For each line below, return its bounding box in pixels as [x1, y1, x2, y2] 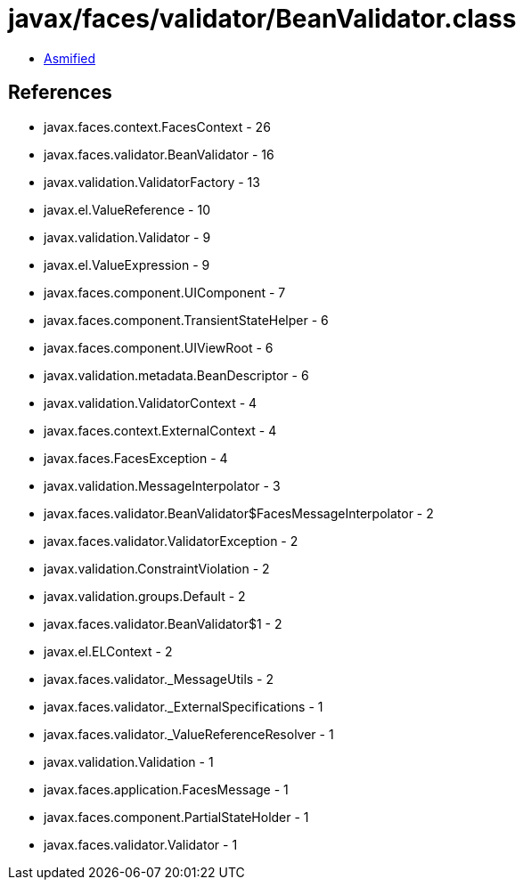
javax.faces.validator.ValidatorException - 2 [44, 533, 298, 549]
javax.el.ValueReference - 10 [44, 201, 210, 217]
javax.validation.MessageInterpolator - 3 [44, 477, 281, 493]
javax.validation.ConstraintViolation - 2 [44, 560, 270, 576]
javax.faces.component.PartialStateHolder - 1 [44, 809, 309, 825]
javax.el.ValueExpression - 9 [44, 256, 210, 273]
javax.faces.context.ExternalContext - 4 [44, 422, 277, 438]
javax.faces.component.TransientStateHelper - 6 [44, 312, 329, 328]
